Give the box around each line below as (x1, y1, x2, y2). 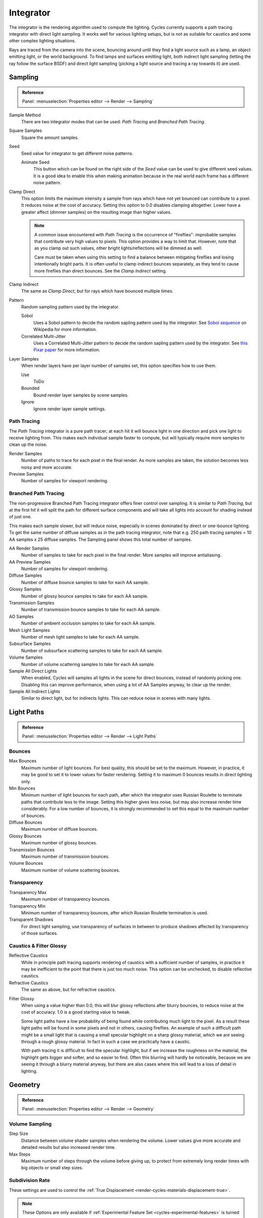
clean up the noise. (9, 441, 48, 448)
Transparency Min (9, 903, 46, 909)
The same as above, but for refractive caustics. (21, 987, 116, 992)
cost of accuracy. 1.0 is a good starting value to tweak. (21, 1009, 131, 1015)
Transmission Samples (9, 600, 55, 606)
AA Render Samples (9, 545, 50, 551)
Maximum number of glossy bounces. (21, 840, 97, 846)
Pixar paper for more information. (33, 347, 100, 353)
